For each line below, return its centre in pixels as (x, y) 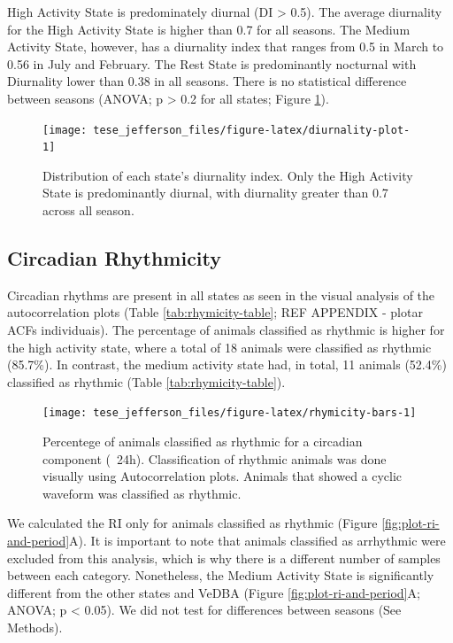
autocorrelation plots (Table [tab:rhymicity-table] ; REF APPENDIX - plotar (215, 312)
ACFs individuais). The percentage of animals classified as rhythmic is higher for (226, 330)
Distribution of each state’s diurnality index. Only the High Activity (228, 175)
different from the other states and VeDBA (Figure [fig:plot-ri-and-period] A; (214, 592)
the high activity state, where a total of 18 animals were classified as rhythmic (219, 347)
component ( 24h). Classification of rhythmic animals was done (215, 458)
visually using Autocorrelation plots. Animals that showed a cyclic (223, 476)
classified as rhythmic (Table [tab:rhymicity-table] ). (146, 381)
